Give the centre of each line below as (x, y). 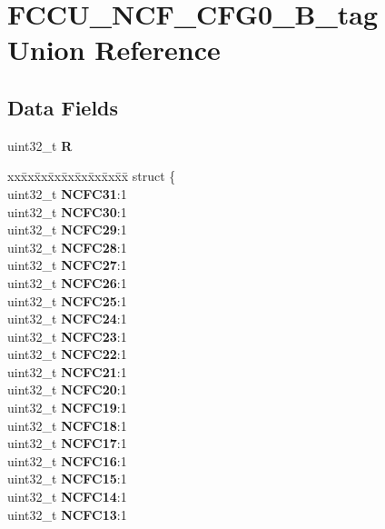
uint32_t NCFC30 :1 (67, 211)
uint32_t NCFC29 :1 (67, 230)
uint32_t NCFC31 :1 (67, 193)
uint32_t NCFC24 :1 (67, 319)
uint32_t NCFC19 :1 (67, 408)
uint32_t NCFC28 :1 (67, 247)
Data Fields (63, 107)
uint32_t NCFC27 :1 (67, 265)
